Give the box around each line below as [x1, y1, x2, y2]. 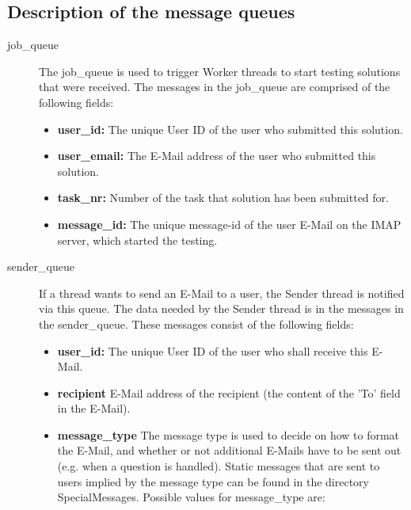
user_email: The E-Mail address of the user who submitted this [57, 147, 376, 164]
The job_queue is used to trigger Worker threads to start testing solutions [39, 63, 401, 79]
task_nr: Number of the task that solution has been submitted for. [57, 189, 389, 206]
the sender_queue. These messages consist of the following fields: [39, 315, 354, 332]
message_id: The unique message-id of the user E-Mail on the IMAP [57, 215, 401, 232]
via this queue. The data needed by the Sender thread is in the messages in [39, 300, 404, 317]
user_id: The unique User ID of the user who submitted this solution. [57, 120, 403, 137]
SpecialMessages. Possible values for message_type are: [57, 489, 325, 505]
